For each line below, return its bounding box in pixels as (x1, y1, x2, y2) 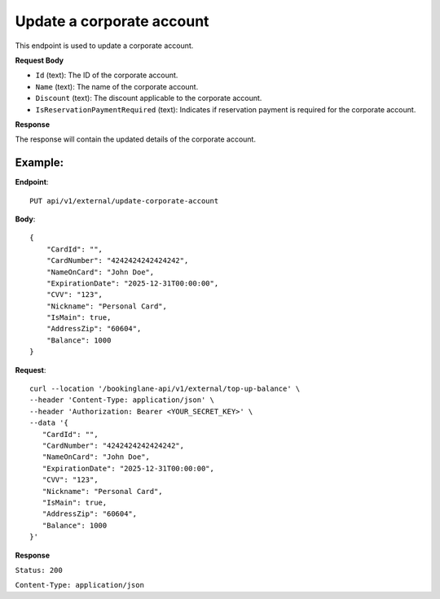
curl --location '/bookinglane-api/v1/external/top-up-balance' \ (29, 384, 301, 394)
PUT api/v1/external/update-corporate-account (29, 196, 219, 205)
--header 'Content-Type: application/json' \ (29, 396, 215, 404)
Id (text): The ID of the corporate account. (35, 70, 178, 81)
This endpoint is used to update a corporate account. (15, 41, 194, 50)
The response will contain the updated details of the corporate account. (15, 134, 257, 144)
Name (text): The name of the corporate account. (35, 81, 199, 91)
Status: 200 (15, 566, 63, 575)
